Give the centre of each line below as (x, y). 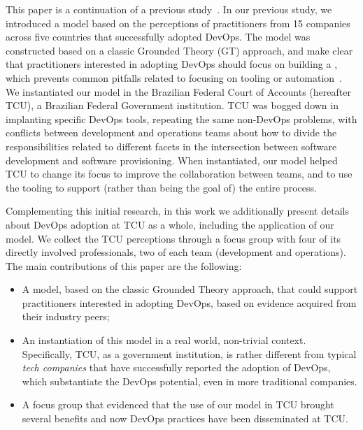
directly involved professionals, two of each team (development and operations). (176, 252)
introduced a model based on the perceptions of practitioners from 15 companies (178, 23)
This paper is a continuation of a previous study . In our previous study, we (169, 9)
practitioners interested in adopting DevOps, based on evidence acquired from (189, 302)
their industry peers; (66, 316)
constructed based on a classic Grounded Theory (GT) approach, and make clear (179, 50)
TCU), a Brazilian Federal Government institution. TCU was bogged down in (172, 105)
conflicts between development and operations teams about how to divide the (171, 132)
